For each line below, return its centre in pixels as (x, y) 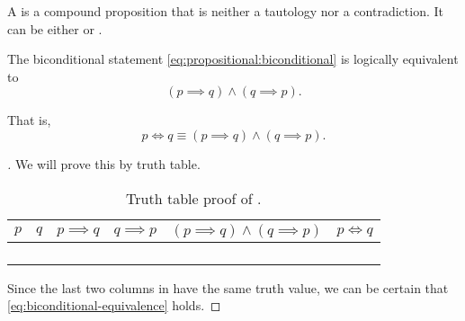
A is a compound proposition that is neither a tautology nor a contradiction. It (225, 11)
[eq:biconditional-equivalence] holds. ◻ (114, 305)
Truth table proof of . (194, 198)
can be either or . (55, 28)
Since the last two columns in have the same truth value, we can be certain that (228, 287)
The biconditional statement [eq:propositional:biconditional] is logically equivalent (233, 59)
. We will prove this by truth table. (104, 163)
